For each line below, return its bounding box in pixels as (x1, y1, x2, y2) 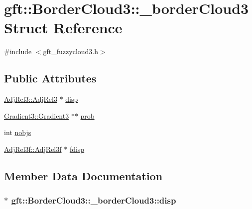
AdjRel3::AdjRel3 (4, 94, 57, 104)
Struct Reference (4, 17, 123, 38)
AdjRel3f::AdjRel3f (4, 143, 62, 154)
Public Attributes (4, 70, 97, 86)
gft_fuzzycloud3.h (43, 46, 99, 57)
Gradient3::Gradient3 (4, 110, 69, 121)
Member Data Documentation (4, 168, 163, 183)
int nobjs (4, 127, 31, 138)
